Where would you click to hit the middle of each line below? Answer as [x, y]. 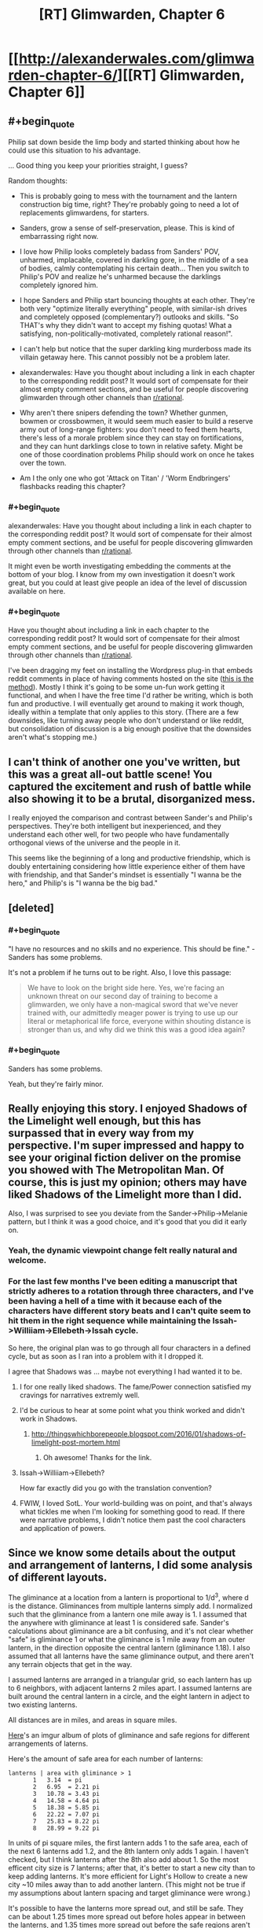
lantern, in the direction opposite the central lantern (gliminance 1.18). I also [129, 1648]
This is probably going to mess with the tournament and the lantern [128, 196]
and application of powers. [63, 1528]
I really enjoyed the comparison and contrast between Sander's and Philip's [130, 818]
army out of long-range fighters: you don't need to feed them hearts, [131, 429]
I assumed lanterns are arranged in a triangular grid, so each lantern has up [130, 1680]
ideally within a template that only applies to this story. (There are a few [124, 712]
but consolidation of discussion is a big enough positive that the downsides [130, 729]
